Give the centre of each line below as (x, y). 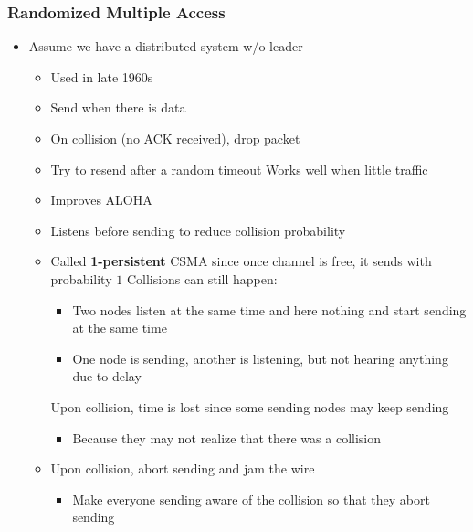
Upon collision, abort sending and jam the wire (183, 468)
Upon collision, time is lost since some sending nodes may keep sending (250, 406)
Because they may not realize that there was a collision (226, 437)
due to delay (107, 376)
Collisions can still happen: (202, 278)
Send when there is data (118, 107)
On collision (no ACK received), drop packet (175, 138)
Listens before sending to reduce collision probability (198, 230)
